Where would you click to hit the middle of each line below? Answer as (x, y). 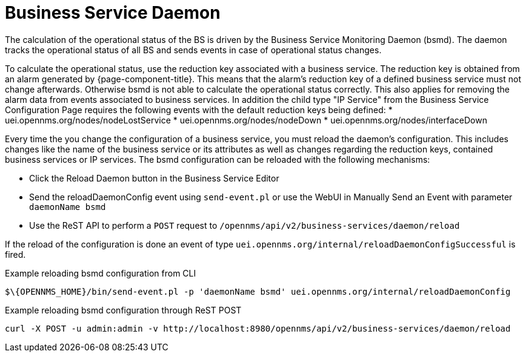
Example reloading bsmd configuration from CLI (101, 273)
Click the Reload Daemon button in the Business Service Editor (154, 178)
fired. (15, 254)
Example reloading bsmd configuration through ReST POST (123, 310)
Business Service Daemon (113, 13)
